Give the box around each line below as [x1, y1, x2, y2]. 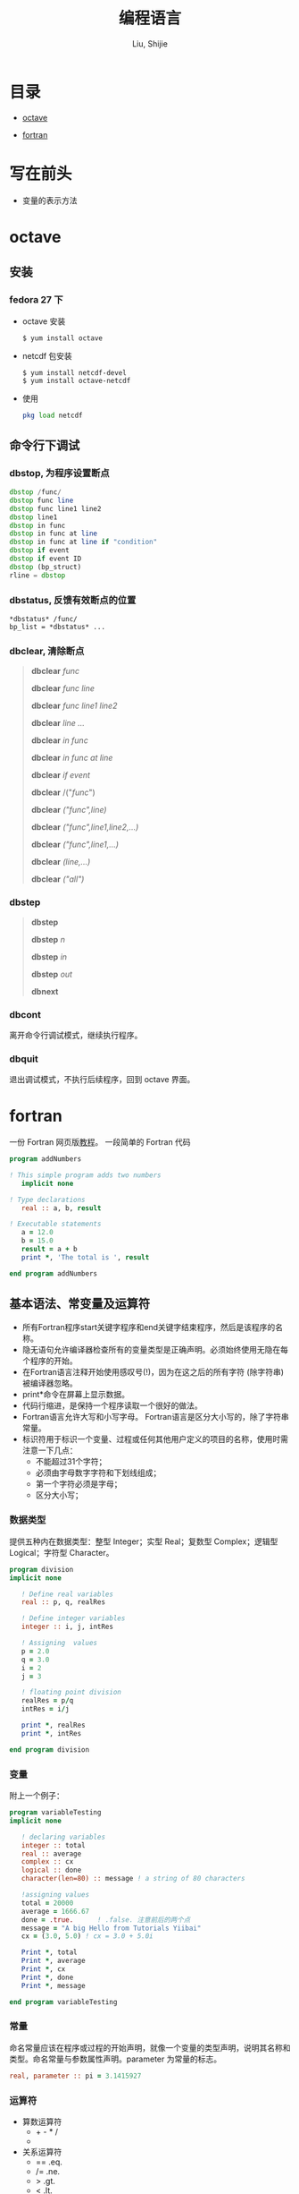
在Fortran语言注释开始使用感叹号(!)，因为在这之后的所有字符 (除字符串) [21, 1366, 284, 1377]
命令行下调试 [9, 438, 80, 453]
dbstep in [30, 951, 68, 962]
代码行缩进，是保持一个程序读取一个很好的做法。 [21, 1400, 203, 1411]
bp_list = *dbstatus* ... [9, 622, 105, 631]
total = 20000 [21, 1899, 74, 1908]
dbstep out [30, 969, 73, 979]
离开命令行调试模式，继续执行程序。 [9, 1029, 143, 1040]
